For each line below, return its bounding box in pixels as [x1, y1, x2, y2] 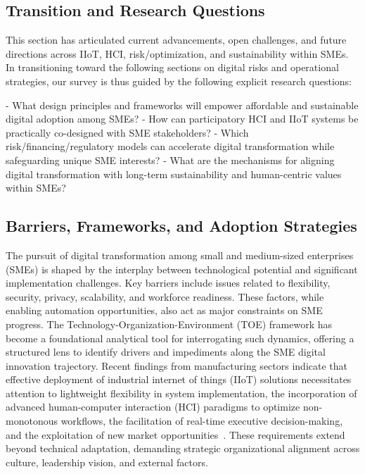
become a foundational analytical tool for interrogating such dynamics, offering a [6, 330, 354, 345]
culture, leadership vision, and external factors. [6, 454, 208, 469]
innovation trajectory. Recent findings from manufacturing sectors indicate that [6, 358, 347, 373]
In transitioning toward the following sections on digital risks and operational [6, 60, 339, 75]
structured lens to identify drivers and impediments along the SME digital [6, 344, 326, 359]
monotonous [6, 413, 58, 428]
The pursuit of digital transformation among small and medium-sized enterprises [6, 247, 354, 262]
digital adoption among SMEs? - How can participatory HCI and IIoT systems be [6, 111, 359, 126]
